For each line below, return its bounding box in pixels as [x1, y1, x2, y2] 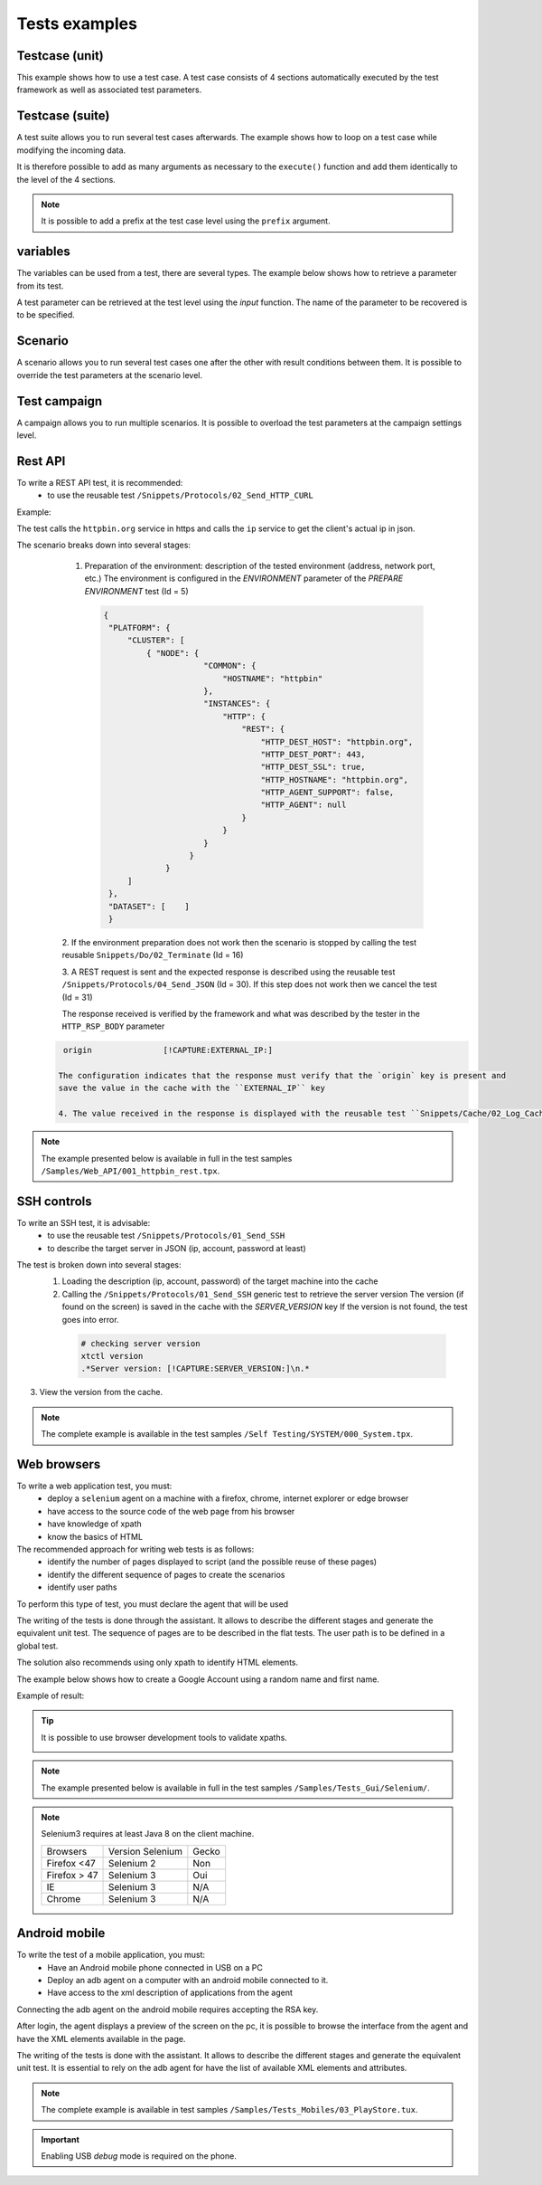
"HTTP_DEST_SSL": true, [260, 762, 366, 773]
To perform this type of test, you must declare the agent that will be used [16, 1598, 289, 1610]
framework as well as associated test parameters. [16, 84, 202, 95]
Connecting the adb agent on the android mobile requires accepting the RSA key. [16, 2004, 319, 2015]
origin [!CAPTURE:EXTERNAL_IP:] [63, 1045, 273, 1056]
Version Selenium [108, 1845, 183, 1857]
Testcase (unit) [16, 48, 104, 63]
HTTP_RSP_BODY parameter [61, 1021, 165, 1031]
